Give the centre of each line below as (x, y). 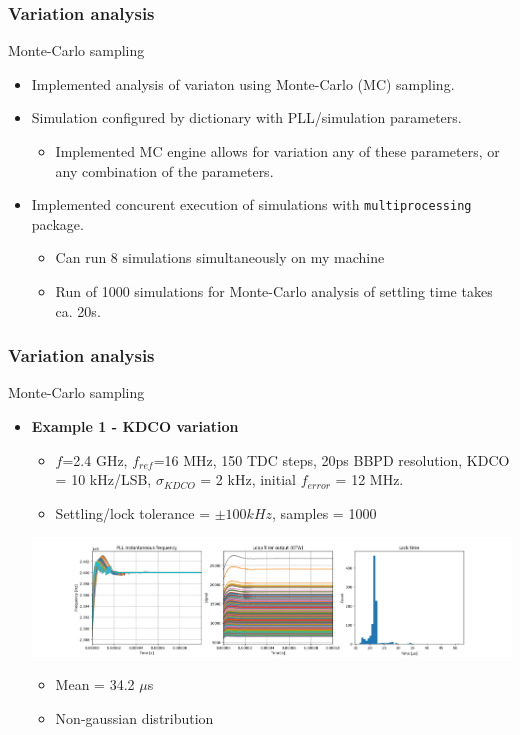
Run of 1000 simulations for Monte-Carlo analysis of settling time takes (274, 291)
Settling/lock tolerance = (133, 512)
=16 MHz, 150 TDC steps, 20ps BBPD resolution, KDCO (331, 459)
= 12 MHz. (369, 479)
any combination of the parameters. (164, 170)
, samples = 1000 (324, 512)
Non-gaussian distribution (134, 717)
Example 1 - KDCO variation (135, 426)
